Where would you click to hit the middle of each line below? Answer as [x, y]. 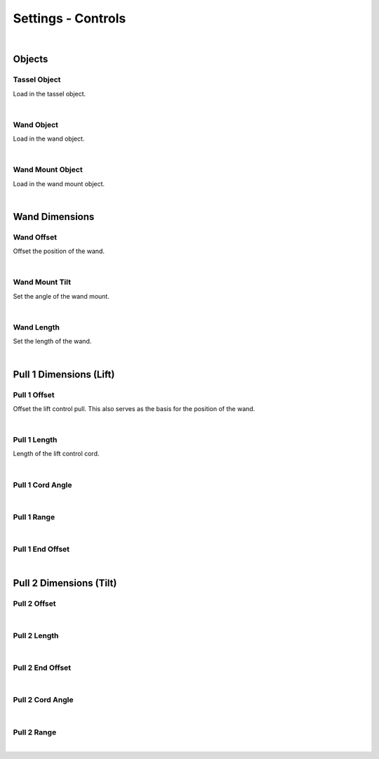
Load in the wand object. [49, 139]
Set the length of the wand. [52, 342]
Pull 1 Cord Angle [42, 485]
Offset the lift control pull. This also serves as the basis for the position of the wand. [134, 408]
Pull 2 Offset [34, 604]
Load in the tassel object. [49, 93]
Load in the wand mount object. [59, 183]
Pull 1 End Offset [41, 549]
